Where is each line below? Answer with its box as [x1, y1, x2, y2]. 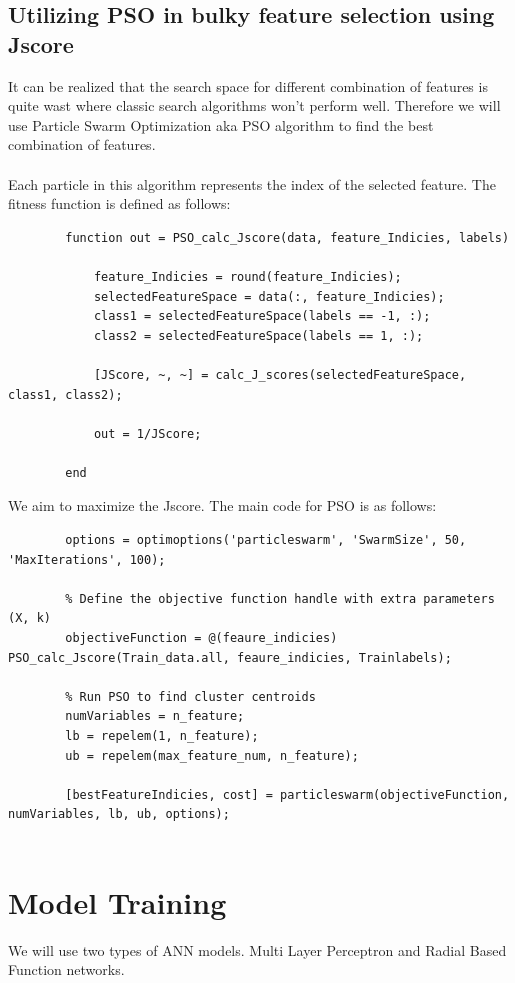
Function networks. [8, 959, 125, 980]
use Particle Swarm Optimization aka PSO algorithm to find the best [8, 114, 434, 135]
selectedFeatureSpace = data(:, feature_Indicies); [93, 289, 445, 304]
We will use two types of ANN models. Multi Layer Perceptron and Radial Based [8, 939, 507, 960]
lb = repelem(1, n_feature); [65, 729, 259, 743]
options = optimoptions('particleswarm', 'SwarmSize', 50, [65, 533, 467, 548]
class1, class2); [8, 387, 123, 402]
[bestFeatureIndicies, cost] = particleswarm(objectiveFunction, [65, 787, 510, 802]
